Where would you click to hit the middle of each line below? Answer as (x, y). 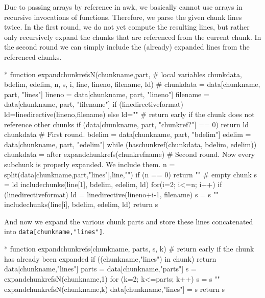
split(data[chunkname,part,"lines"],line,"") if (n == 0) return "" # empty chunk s (131, 174)
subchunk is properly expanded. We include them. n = (90, 164)
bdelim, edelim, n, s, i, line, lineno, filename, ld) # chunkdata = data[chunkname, (132, 84)
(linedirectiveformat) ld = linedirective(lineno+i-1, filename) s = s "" (112, 194)
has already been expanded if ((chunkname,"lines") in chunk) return (110, 258)
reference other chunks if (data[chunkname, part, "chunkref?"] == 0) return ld (127, 124)
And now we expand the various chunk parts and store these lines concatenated (129, 221)
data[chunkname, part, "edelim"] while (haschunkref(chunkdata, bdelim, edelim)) (130, 144)
